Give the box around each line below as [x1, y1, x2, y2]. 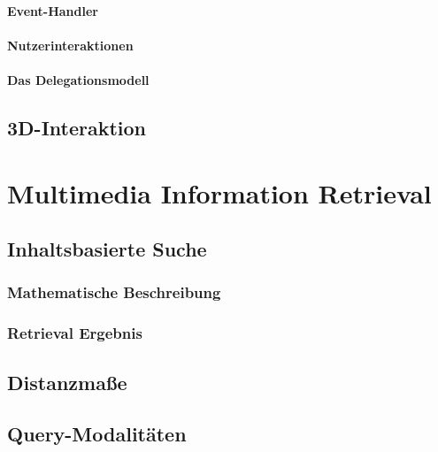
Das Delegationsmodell [7, 70, 150, 88]
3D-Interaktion [7, 113, 147, 141]
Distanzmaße [7, 368, 127, 395]
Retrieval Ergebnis [7, 322, 142, 344]
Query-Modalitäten [7, 420, 187, 448]
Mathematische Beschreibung [7, 281, 221, 303]
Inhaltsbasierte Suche [7, 235, 207, 263]
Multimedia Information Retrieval [7, 174, 432, 211]
